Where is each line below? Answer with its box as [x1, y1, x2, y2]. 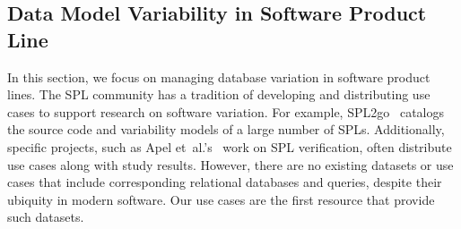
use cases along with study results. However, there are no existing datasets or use [7, 155, 454, 174]
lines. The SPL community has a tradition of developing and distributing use [7, 85, 431, 104]
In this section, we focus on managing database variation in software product [7, 67, 431, 86]
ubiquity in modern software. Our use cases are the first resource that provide [7, 190, 435, 208]
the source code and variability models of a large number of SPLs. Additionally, [7, 120, 445, 139]
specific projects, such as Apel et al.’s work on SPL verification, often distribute [7, 137, 452, 156]
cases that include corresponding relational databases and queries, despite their [7, 173, 442, 191]
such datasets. [7, 208, 84, 226]
